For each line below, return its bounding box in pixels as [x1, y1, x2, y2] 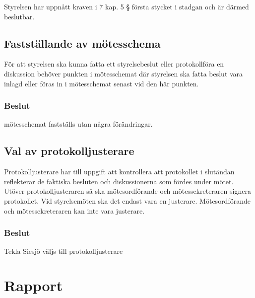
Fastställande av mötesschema [4, 35, 161, 51]
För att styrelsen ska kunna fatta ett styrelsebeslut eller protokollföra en [4, 59, 224, 69]
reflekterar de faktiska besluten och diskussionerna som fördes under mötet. [4, 176, 234, 186]
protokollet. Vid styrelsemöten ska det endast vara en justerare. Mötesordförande [4, 195, 251, 206]
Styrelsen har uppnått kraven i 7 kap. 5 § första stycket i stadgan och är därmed [4, 1, 249, 11]
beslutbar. [4, 11, 35, 21]
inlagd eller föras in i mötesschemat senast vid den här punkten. [4, 78, 199, 88]
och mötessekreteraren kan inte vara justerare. [4, 205, 145, 216]
